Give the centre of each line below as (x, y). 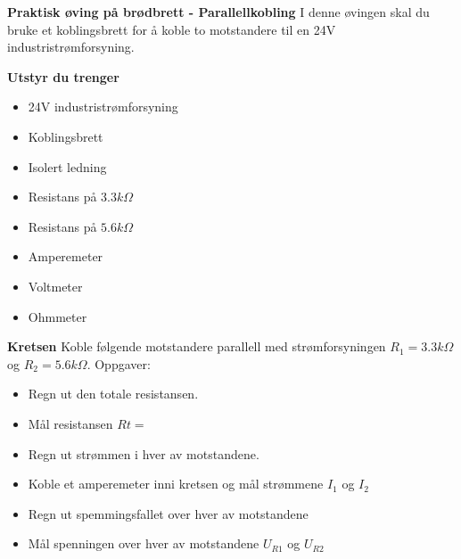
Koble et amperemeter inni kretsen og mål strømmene (176, 484)
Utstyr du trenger (63, 76)
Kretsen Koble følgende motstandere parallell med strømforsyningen (197, 346)
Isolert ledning (67, 166)
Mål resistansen (70, 423)
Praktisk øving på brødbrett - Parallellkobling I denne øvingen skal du (218, 12)
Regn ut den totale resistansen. (113, 394)
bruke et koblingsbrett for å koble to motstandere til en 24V (172, 29)
